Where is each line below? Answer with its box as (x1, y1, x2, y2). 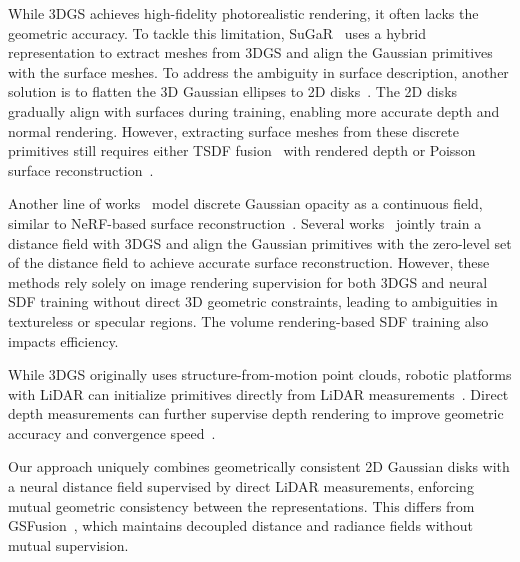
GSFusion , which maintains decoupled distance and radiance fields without (8, 515, 474, 536)
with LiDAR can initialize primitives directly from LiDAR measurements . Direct (8, 383, 509, 404)
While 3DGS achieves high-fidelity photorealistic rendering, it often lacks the (8, 3, 479, 23)
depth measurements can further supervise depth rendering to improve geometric (8, 403, 504, 424)
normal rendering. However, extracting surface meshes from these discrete (8, 120, 459, 141)
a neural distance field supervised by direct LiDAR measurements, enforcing (8, 476, 474, 497)
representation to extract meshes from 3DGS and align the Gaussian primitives (8, 42, 493, 63)
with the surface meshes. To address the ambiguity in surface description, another (8, 61, 509, 82)
